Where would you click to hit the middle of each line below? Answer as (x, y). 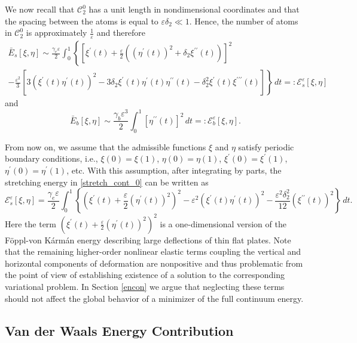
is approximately (57, 33)
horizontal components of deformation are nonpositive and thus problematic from (154, 263)
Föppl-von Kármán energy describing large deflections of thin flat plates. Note (148, 240)
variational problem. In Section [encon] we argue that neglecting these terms (145, 287)
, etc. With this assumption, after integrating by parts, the (174, 170)
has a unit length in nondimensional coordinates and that (194, 9)
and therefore (121, 33)
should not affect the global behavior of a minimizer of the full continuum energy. (154, 298)
